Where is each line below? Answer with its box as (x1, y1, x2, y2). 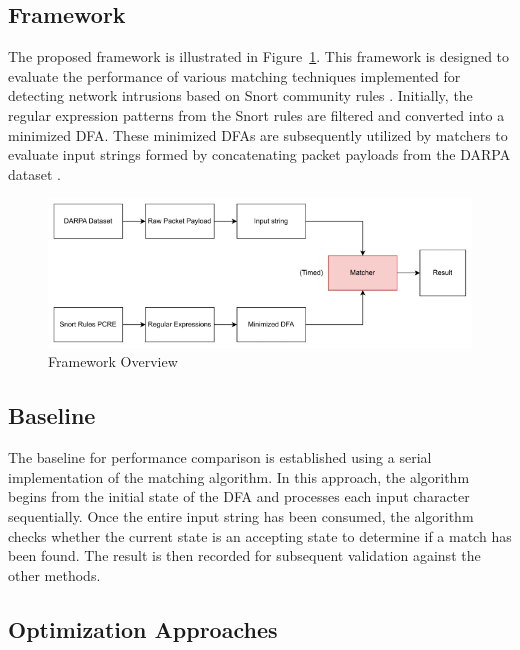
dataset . (8, 163, 61, 184)
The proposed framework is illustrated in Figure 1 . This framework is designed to (8, 46, 510, 67)
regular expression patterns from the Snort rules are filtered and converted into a (8, 104, 505, 125)
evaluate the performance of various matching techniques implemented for (8, 65, 461, 86)
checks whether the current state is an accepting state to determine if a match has (8, 525, 512, 546)
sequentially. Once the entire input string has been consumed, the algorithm (8, 505, 474, 526)
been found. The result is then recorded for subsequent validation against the (8, 545, 481, 566)
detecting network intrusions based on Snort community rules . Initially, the (8, 85, 473, 106)
